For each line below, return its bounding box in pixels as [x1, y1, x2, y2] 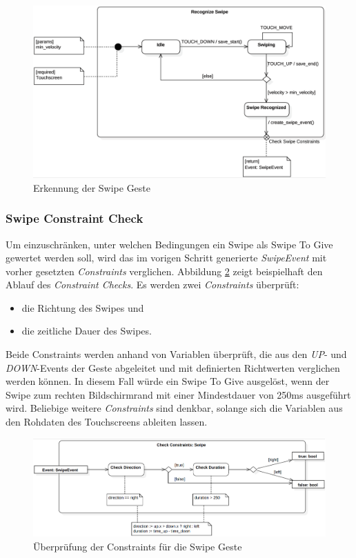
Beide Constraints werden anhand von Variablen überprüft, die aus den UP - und [6, 347, 347, 361]
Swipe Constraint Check [6, 210, 144, 227]
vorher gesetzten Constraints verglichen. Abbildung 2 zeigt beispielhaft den [6, 263, 323, 278]
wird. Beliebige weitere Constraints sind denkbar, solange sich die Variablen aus [6, 401, 343, 415]
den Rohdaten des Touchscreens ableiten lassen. [6, 415, 208, 429]
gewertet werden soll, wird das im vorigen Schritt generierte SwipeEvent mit [6, 250, 327, 265]
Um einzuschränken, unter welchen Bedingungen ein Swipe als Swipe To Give [6, 237, 333, 251]
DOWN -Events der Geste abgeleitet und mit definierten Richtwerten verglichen [6, 360, 340, 375]
